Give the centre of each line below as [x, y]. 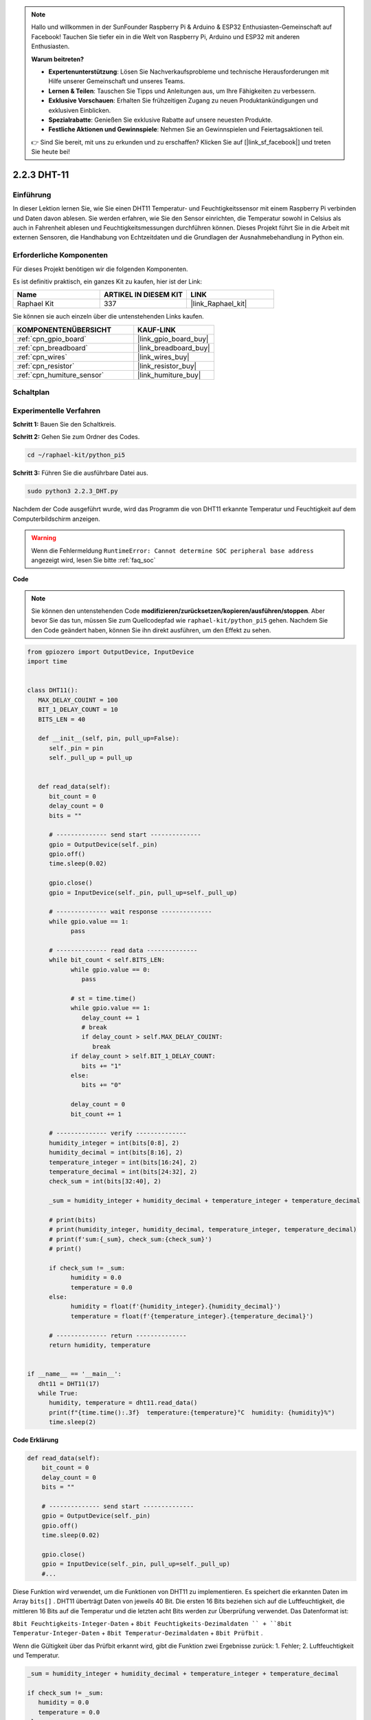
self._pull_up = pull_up [91, 758]
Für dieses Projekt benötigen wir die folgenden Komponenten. [100, 269]
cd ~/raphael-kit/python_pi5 [76, 455]
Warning [44, 538]
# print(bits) [72, 1220]
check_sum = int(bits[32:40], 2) [105, 1181]
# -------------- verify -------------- [118, 1133]
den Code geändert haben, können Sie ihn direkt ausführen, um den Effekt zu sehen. [151, 630]
